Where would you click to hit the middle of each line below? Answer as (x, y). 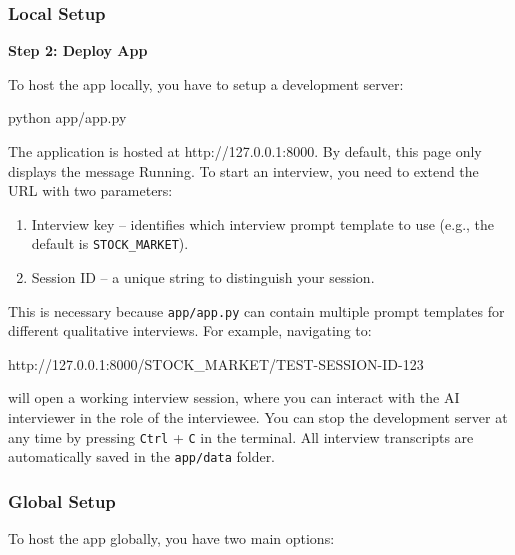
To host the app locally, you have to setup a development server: (206, 83)
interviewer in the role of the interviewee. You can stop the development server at (258, 417)
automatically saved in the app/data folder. (142, 456)
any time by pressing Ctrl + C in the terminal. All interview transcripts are (241, 436)
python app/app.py (67, 117)
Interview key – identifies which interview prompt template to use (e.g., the (263, 223)
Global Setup (62, 500)
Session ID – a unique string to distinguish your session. (203, 277)
